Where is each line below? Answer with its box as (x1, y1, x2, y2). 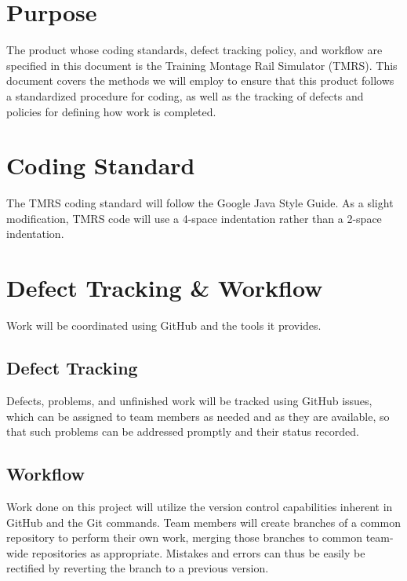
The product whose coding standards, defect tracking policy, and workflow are (6, 42, 383, 58)
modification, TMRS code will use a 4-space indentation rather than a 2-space (6, 210, 382, 226)
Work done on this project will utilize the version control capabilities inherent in (6, 498, 393, 514)
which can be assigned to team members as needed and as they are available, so (6, 407, 390, 424)
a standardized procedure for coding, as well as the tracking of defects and (6, 87, 364, 104)
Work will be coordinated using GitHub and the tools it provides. (6, 317, 322, 334)
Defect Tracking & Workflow (6, 272, 323, 304)
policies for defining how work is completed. (6, 103, 216, 119)
